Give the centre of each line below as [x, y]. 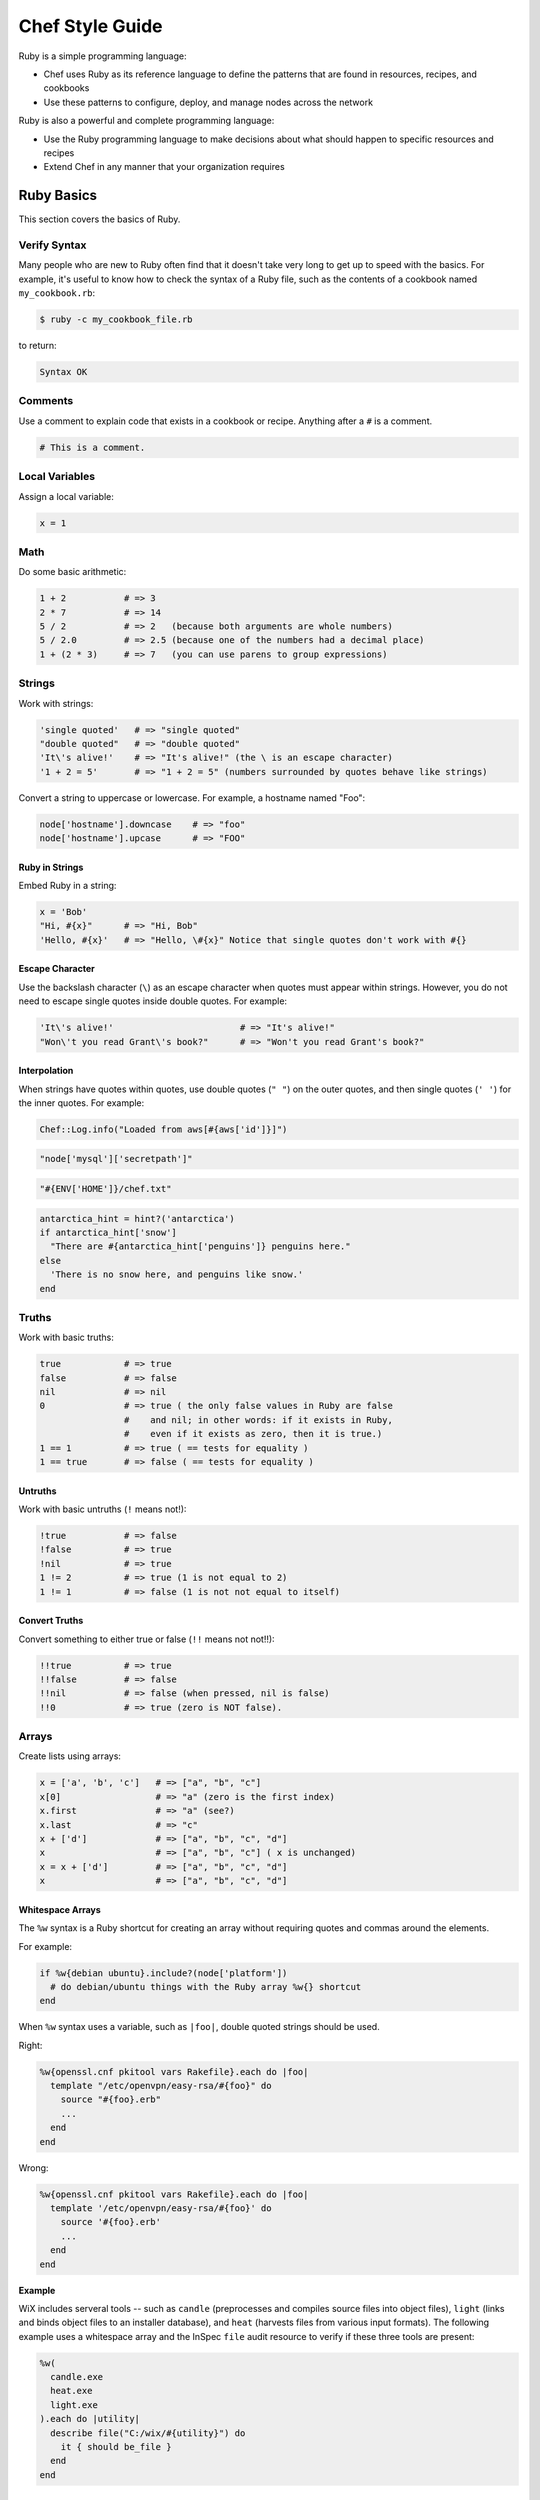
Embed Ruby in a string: [67, 886]
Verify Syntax [52, 245]
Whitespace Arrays [60, 1909]
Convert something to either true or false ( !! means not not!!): [146, 1639]
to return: [37, 346]
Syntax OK [63, 372]
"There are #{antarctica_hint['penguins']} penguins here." [200, 1246]
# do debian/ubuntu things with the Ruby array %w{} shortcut [206, 1986]
